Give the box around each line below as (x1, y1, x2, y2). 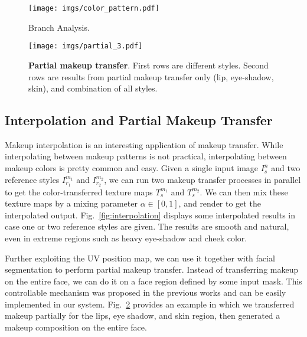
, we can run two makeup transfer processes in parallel (104, 173, 301, 185)
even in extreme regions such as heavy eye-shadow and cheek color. (5, 231, 247, 244)
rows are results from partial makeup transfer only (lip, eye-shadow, (28, 70, 274, 83)
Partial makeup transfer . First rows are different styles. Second (28, 58, 269, 71)
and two (271, 162, 301, 174)
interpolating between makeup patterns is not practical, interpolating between (5, 150, 287, 162)
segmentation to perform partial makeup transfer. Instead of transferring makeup (5, 263, 299, 276)
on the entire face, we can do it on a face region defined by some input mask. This (5, 274, 302, 287)
